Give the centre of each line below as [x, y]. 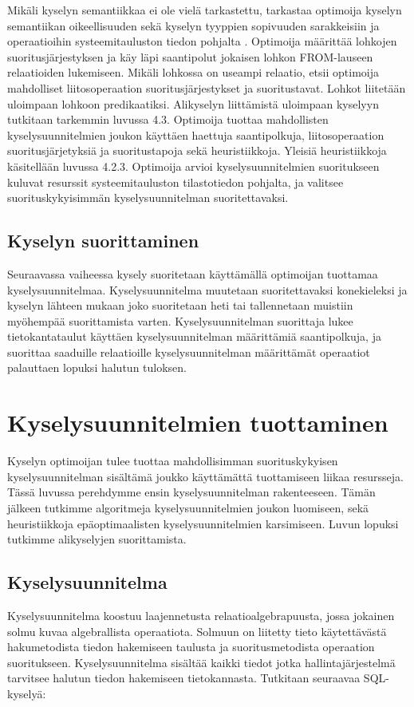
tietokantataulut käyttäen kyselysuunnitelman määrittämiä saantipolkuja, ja [194, 336]
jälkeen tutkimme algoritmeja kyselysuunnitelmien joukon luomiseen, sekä [188, 507]
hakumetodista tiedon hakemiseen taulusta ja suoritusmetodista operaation [191, 647]
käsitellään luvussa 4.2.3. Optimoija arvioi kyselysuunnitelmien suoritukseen [193, 166]
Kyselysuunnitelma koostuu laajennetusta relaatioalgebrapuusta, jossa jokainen [201, 615]
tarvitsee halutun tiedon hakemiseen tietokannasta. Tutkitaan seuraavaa [184, 678]
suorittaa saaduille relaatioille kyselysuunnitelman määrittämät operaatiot [189, 352]
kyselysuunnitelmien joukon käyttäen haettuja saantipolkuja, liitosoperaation [196, 134]
